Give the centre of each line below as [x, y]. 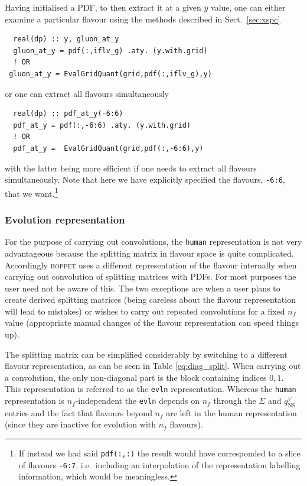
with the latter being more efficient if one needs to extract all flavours [131, 168]
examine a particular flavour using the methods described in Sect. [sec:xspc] [143, 19]
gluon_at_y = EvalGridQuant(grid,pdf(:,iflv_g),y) [110, 74]
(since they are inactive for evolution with [81, 424]
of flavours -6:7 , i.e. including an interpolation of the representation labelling [159, 464]
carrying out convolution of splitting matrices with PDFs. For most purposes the [151, 276]
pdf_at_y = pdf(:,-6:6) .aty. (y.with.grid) [102, 125]
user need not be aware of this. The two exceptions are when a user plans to [143, 288]
